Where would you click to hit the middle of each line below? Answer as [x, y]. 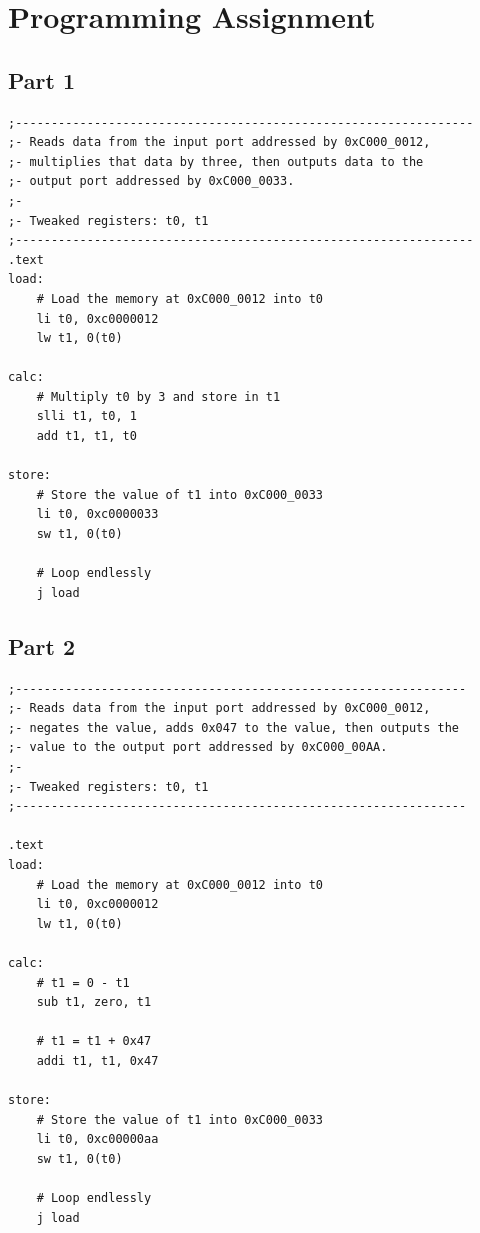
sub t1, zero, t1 [94, 1002]
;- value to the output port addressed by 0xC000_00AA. [198, 747]
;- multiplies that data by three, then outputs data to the [216, 161]
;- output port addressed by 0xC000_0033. [151, 181]
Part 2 [42, 645]
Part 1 [42, 79]
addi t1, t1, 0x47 [97, 1060]
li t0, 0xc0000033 [97, 514]
